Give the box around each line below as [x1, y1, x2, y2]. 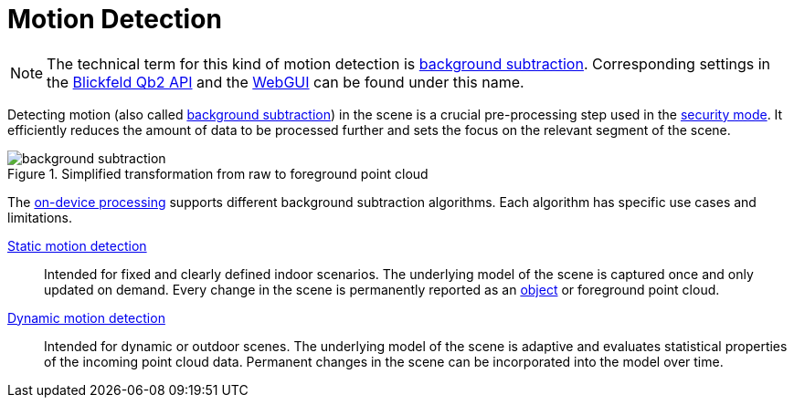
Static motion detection [7, 237, 147, 254]
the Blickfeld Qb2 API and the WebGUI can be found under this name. [47, 72, 524, 91]
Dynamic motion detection [7, 309, 165, 326]
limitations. [7, 209, 73, 225]
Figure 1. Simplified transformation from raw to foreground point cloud [7, 165, 429, 182]
